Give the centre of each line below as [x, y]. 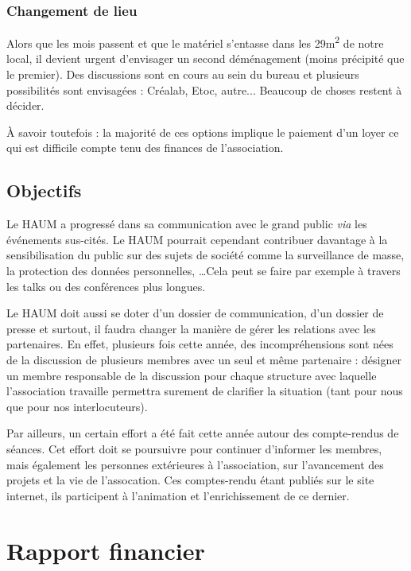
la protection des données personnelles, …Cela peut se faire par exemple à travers [204, 271]
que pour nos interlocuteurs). [77, 406]
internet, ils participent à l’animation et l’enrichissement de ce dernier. [178, 495]
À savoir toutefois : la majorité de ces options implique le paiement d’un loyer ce [203, 132]
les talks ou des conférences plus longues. [106, 286]
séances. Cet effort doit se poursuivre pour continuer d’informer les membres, [194, 448]
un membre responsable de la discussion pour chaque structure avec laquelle [192, 375]
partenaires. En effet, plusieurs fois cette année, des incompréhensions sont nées [200, 344]
